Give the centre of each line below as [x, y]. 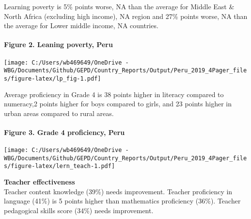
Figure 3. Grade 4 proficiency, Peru [64, 132]
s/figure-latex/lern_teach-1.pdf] [60, 166]
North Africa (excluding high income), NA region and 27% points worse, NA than [126, 16]
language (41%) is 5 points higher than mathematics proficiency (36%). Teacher [122, 201]
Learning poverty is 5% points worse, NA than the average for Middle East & [119, 6]
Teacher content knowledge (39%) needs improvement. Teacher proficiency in [118, 191]
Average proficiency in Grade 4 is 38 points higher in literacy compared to [114, 94]
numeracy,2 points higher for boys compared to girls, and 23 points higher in [118, 104]
